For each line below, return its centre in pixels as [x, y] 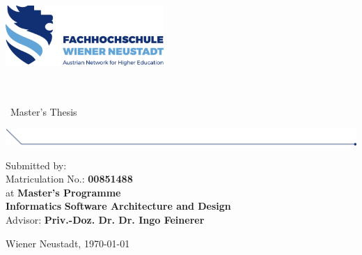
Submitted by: [36, 165]
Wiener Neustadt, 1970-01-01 [68, 243]
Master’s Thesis [44, 112]
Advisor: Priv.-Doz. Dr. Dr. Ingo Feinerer [105, 219]
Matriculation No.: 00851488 [69, 179]
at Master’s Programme [63, 192]
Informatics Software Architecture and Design [118, 206]
